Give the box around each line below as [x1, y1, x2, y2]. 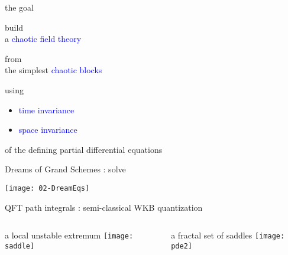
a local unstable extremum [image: [5, 229, 134, 241]
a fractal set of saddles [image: [171, 229, 285, 241]
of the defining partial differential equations [5, 143, 163, 155]
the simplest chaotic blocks [5, 64, 102, 76]
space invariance [18, 123, 77, 136]
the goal [5, 1, 34, 13]
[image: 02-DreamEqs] [5, 184, 90, 192]
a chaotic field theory [5, 32, 82, 45]
